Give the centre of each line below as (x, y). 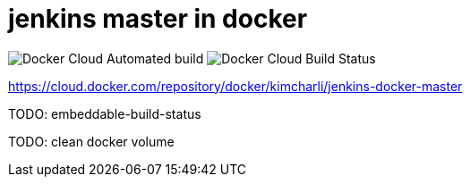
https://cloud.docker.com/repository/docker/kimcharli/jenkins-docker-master (235, 86)
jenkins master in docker (158, 19)
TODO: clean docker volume (91, 141)
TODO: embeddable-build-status (105, 113)
